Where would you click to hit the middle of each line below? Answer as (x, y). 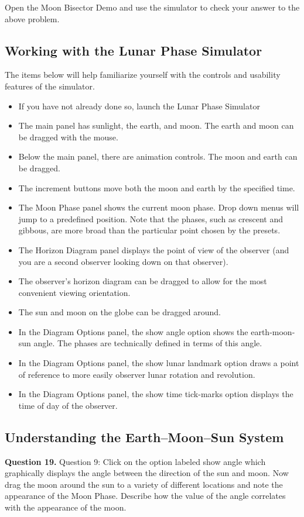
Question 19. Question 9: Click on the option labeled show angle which (135, 461)
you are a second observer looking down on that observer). (123, 261)
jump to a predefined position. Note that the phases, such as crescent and (151, 218)
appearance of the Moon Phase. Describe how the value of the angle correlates (145, 496)
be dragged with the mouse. (68, 137)
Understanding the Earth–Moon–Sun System (144, 437)
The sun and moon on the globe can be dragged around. (119, 312)
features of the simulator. (50, 86)
